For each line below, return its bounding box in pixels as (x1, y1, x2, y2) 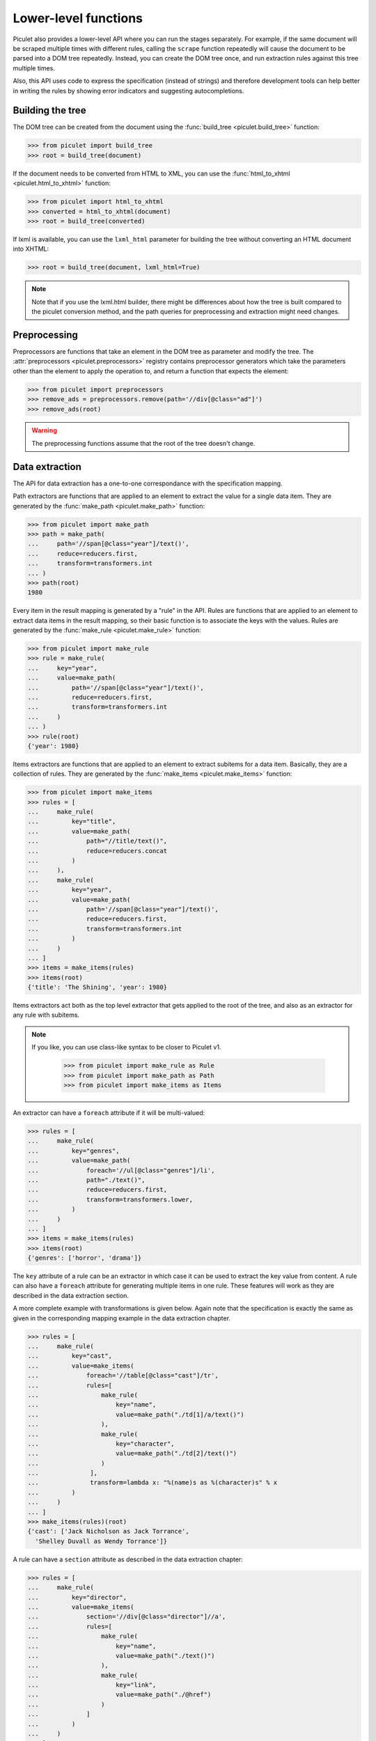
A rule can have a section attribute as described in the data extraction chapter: (13, 1555, 243, 1563)
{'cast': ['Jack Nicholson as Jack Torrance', (27, 1527, 189, 1536)
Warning (31, 426, 57, 435)
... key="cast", (27, 1352, 113, 1360)
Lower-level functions (13, 10, 143, 26)
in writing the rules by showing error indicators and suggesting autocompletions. (13, 86, 244, 95)
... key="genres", (27, 1146, 120, 1155)
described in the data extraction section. (13, 1291, 129, 1299)
